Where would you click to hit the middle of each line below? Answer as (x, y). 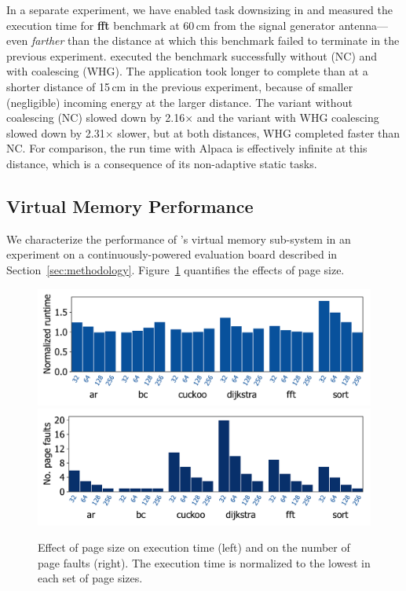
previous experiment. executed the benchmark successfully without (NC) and (192, 55)
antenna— (364, 25)
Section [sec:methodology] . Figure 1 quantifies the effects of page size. (176, 269)
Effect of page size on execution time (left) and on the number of (194, 547)
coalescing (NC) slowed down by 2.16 (96, 117)
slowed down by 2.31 (56, 132)
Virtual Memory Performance (130, 206)
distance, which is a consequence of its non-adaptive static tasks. (162, 163)
